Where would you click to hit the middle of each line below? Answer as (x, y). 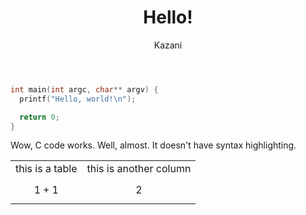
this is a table (46, 169)
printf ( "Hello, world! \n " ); (78, 99)
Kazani (168, 45)
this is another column (139, 169)
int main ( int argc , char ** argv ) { (84, 89)
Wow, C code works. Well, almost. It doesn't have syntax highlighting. (153, 145)
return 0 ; (39, 117)
